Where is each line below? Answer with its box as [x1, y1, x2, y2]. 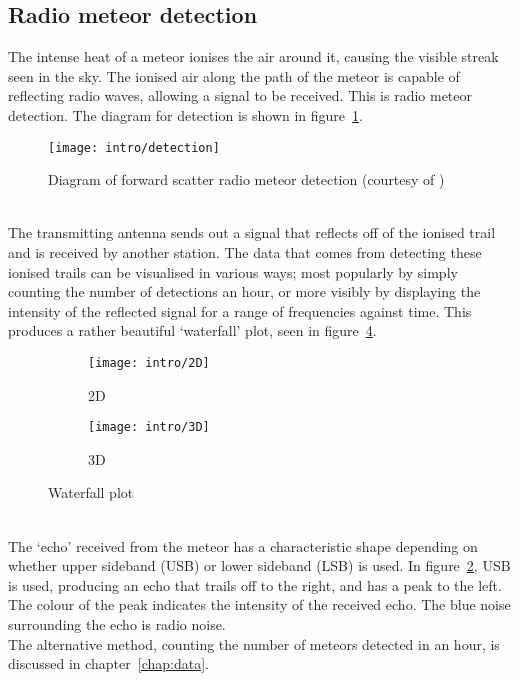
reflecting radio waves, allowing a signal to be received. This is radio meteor [8, 85, 473, 106]
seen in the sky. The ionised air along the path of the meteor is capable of [8, 65, 460, 86]
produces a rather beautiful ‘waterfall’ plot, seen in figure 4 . [8, 320, 377, 341]
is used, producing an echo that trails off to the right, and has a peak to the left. [8, 574, 502, 595]
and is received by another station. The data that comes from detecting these [8, 242, 482, 263]
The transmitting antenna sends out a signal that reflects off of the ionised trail [8, 222, 496, 243]
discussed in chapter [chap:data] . [8, 653, 209, 674]
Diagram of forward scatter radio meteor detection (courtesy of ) [48, 169, 445, 190]
